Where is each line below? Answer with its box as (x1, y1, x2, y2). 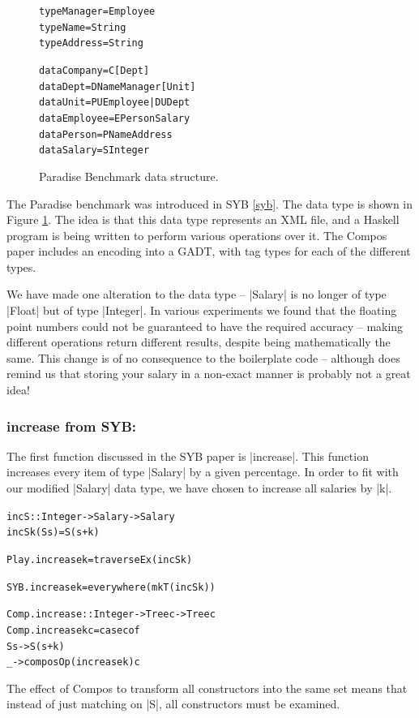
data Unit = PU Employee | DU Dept (39, 97, 190, 109)
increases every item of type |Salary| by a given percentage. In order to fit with (6, 463, 399, 480)
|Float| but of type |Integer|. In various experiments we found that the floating (6, 302, 397, 319)
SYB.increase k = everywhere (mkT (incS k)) (6, 581, 216, 593)
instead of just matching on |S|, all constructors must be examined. (6, 695, 340, 712)
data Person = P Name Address (39, 128, 173, 140)
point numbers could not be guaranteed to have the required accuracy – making (6, 317, 404, 334)
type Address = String (39, 37, 143, 49)
